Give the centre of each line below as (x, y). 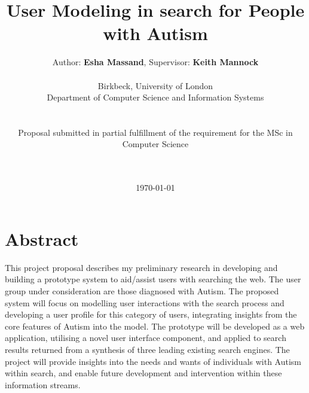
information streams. (43, 384)
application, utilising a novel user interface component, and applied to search (146, 338)
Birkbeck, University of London (155, 85)
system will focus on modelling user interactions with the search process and (145, 302)
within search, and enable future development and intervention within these (143, 373)
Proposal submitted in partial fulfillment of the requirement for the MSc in (155, 132)
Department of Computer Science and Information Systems (155, 97)
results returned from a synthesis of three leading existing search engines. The (147, 349)
